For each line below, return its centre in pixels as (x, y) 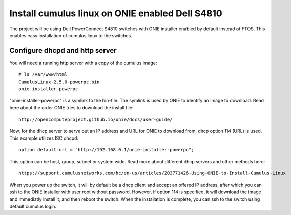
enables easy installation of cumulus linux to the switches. (71, 35)
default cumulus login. (33, 206)
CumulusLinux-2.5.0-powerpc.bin (59, 82)
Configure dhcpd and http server (63, 51)
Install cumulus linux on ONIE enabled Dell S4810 (116, 13)
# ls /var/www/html (43, 75)
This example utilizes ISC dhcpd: (44, 138)
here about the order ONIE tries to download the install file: (71, 107)
